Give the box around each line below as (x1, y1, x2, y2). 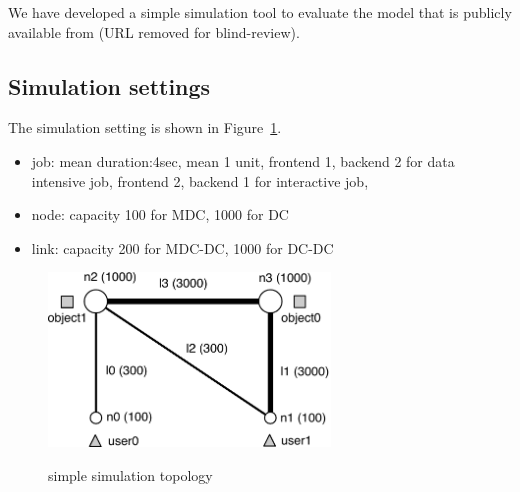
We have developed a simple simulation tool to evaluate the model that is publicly (8, 2, 512, 22)
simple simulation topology (48, 464, 213, 485)
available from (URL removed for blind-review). (8, 21, 300, 42)
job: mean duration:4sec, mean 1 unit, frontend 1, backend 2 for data (31, 150, 455, 171)
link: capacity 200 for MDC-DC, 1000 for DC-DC (31, 237, 334, 258)
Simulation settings (8, 70, 211, 101)
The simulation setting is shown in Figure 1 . (8, 117, 282, 138)
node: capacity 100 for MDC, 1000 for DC (31, 204, 289, 225)
